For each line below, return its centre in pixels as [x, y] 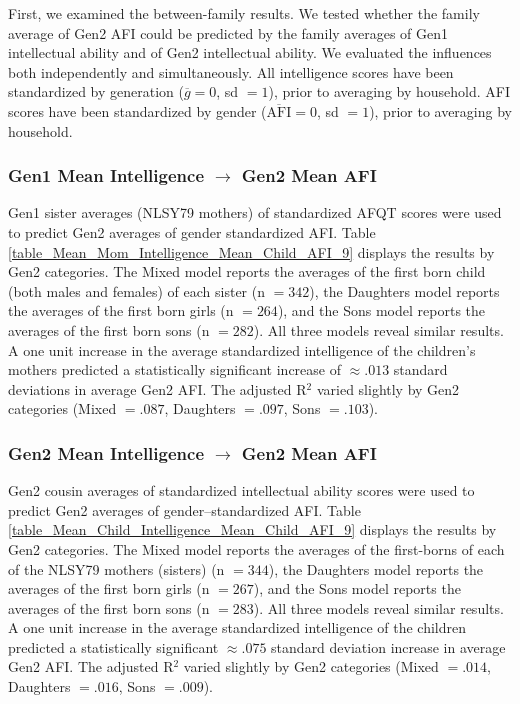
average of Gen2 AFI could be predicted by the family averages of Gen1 [228, 32]
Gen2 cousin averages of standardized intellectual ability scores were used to [241, 490]
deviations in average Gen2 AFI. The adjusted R [157, 388]
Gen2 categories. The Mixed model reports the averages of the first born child [247, 271]
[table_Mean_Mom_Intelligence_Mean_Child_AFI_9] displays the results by [251, 251]
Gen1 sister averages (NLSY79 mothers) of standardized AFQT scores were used [255, 212]
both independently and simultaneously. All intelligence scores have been [231, 71]
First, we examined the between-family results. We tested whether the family [244, 13]
